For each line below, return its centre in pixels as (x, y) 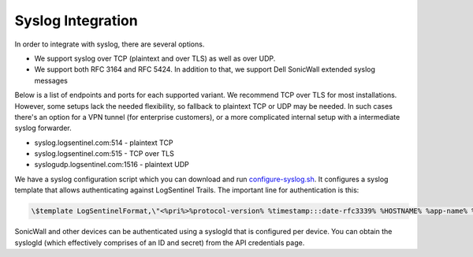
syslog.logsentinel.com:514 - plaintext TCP (104, 143)
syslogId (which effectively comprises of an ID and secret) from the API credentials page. (160, 242)
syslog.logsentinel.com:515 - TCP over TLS (104, 154)
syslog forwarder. (43, 128)
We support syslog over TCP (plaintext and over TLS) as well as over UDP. (155, 58)
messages (51, 80)
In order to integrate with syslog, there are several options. (110, 44)
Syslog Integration (76, 20)
